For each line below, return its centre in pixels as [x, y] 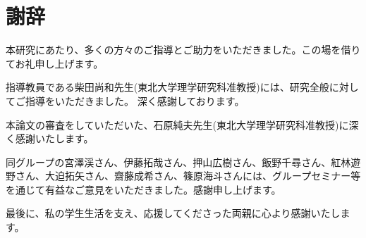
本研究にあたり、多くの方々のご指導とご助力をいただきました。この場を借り [183, 50]
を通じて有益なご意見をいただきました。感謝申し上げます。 [144, 189]
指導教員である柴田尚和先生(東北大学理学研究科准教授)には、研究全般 [167, 87]
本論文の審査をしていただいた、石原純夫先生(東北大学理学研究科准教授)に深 [182, 124]
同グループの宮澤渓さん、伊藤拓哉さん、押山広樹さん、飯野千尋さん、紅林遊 [183, 162]
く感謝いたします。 [50, 138]
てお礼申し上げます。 [55, 63]
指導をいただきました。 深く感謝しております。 [135, 100]
